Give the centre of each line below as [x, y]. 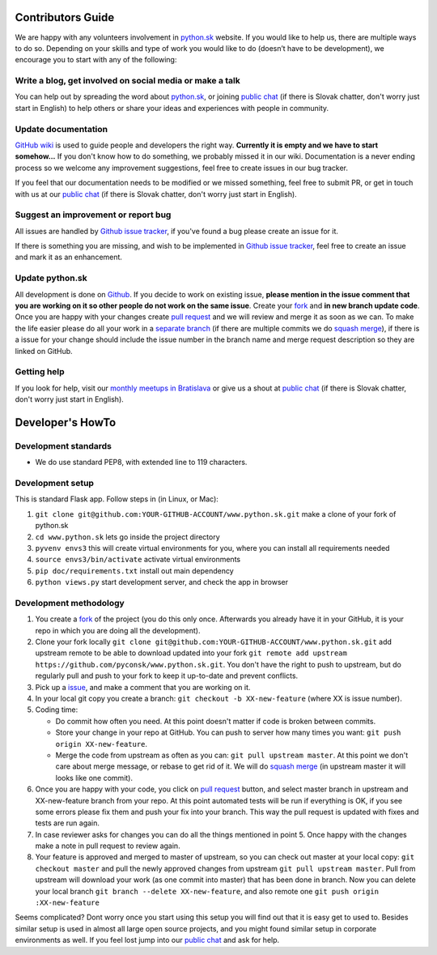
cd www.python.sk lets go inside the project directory [127, 537]
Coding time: [57, 710]
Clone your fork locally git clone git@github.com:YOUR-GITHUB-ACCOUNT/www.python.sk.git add [214, 642]
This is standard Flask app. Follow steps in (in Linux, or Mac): [117, 499]
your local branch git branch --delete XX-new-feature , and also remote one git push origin [207, 891]
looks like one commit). [94, 778]
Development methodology [70, 603]
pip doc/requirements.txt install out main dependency [134, 570]
